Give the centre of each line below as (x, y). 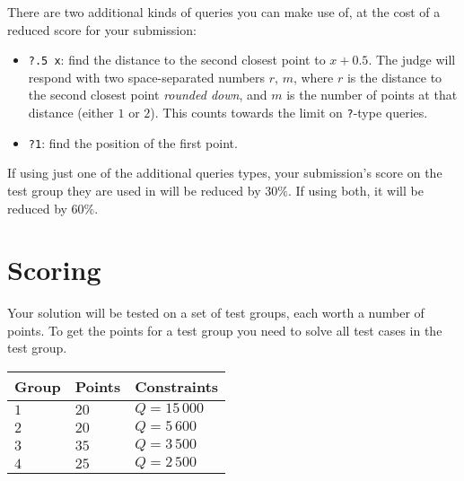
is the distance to (394, 77)
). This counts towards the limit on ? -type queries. (289, 113)
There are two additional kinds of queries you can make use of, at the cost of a (224, 12)
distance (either (71, 113)
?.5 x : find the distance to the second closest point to (177, 60)
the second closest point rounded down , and (148, 95)
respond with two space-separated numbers (147, 77)
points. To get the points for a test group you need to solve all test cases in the (225, 330)
